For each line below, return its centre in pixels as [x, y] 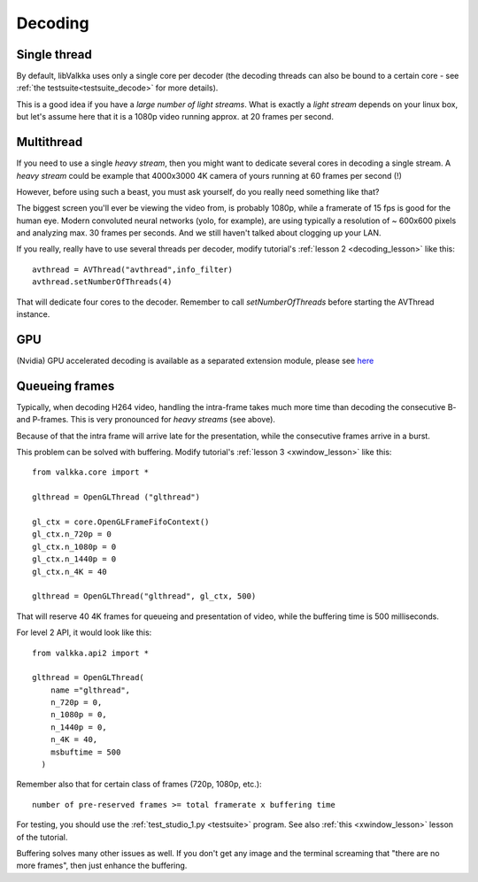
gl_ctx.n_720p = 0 [72, 534]
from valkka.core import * [91, 472]
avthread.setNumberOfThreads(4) [102, 282]
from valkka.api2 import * [91, 653]
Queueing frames [66, 386]
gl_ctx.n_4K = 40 [69, 572]
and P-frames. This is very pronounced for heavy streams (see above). [146, 420]
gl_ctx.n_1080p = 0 [74, 546]
